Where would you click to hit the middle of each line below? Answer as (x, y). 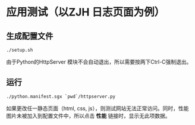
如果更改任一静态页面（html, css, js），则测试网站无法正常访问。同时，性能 (97, 108)
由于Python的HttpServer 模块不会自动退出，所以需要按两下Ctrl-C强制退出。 (99, 62)
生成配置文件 (30, 36)
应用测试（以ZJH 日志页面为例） (86, 12)
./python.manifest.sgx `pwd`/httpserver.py (61, 96)
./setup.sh (20, 50)
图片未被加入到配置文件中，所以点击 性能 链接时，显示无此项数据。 (88, 115)
